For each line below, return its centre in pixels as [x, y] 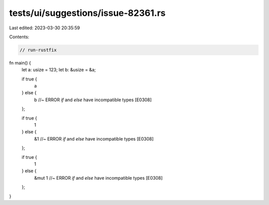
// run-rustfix [38, 50]
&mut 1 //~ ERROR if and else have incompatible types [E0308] [98, 178]
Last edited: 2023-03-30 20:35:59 [45, 28]
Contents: [19, 37]
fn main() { [20, 63]
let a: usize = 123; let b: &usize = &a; [59, 70]
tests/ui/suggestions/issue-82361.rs [87, 13]
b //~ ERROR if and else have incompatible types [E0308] [93, 100]
